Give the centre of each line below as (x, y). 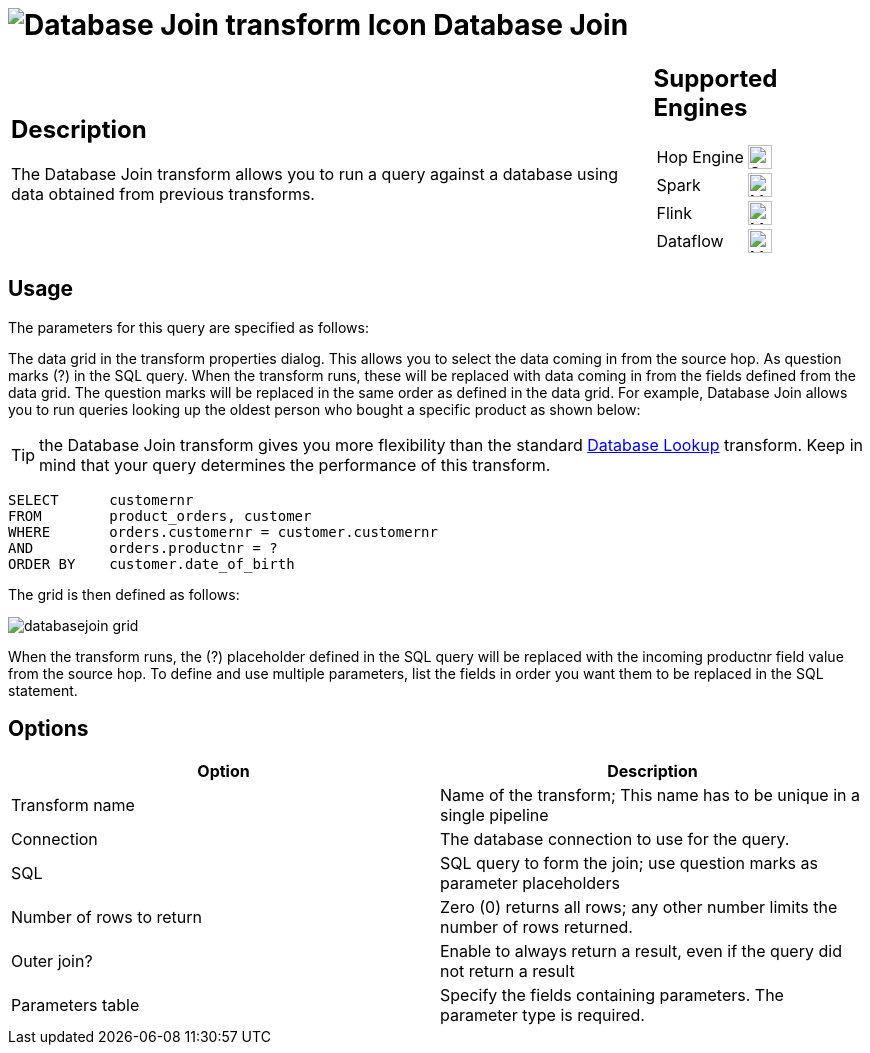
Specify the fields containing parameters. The (612, 995)
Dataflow (690, 240)
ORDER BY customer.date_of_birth (151, 563)
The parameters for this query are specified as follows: (188, 327)
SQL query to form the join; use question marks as (629, 863)
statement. (43, 690)
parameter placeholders (530, 883)
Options (48, 728)
